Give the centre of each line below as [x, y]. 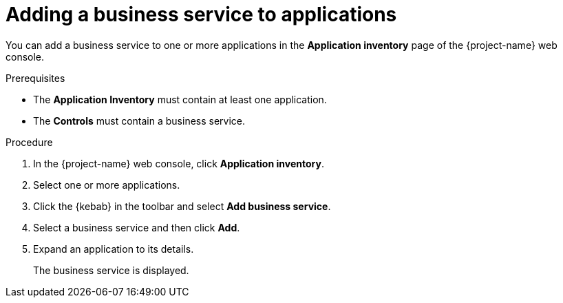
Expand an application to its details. [114, 249]
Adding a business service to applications [201, 14]
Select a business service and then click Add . [137, 227]
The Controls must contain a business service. [139, 121]
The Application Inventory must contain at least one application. [180, 99]
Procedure [29, 142]
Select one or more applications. [107, 185]
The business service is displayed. [111, 270]
